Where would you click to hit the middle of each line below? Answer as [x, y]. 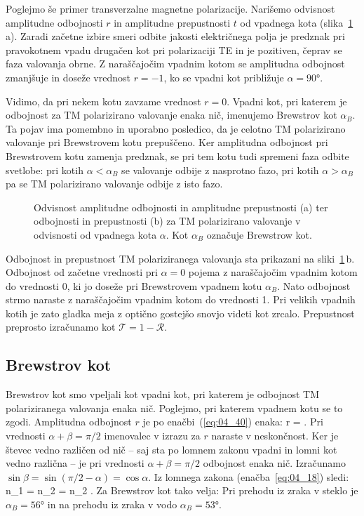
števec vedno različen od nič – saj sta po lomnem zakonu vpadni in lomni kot [171, 449]
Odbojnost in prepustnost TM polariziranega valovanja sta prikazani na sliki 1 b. [180, 258]
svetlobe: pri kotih [45, 170]
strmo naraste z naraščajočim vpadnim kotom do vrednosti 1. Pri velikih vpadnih [181, 299]
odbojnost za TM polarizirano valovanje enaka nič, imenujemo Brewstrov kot [171, 115]
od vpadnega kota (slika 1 [297, 22]
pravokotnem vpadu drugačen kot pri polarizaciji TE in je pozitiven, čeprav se [174, 49]
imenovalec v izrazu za [152, 436]
